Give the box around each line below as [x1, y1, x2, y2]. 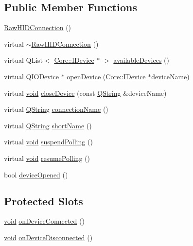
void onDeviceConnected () [4, 216, 85, 226]
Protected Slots [4, 193, 83, 208]
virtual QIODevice [4, 71, 59, 81]
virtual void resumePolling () [4, 153, 90, 163]
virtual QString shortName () [4, 120, 92, 130]
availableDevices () [113, 55, 169, 65]
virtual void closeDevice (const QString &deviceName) [4, 88, 167, 98]
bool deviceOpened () [4, 169, 68, 179]
